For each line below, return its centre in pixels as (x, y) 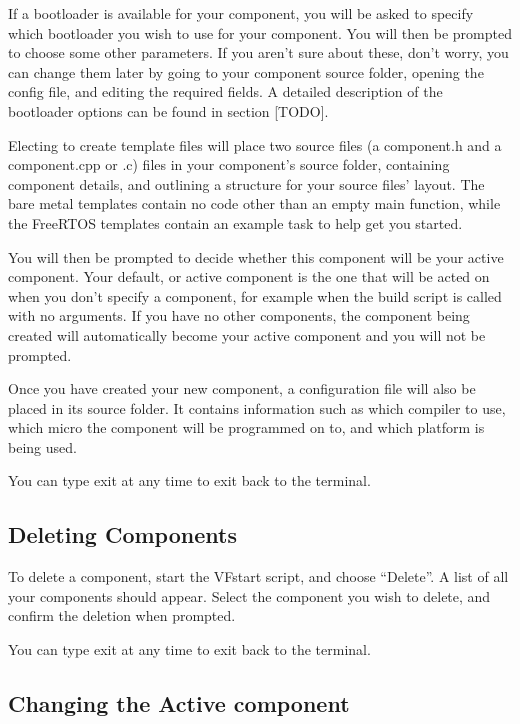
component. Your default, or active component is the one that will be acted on (249, 276)
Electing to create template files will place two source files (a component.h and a (255, 144)
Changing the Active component (179, 703)
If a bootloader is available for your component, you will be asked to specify (241, 13)
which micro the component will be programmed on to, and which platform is (246, 427)
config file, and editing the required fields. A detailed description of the (225, 91)
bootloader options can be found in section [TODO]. (168, 110)
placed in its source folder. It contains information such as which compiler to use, (257, 407)
